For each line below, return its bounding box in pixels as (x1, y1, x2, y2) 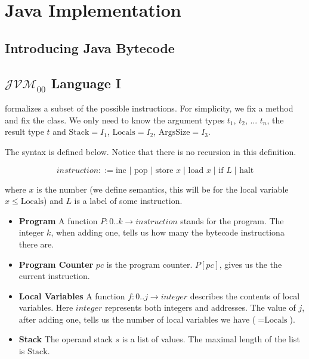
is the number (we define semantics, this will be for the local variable (36, 182, 289, 195)
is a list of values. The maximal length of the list (122, 333, 300, 345)
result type (5, 125, 44, 138)
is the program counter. (106, 258, 193, 270)
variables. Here (18, 301, 73, 314)
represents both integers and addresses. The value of (104, 301, 296, 314)
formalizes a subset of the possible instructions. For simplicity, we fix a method (5, 102, 293, 114)
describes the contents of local (190, 289, 300, 302)
